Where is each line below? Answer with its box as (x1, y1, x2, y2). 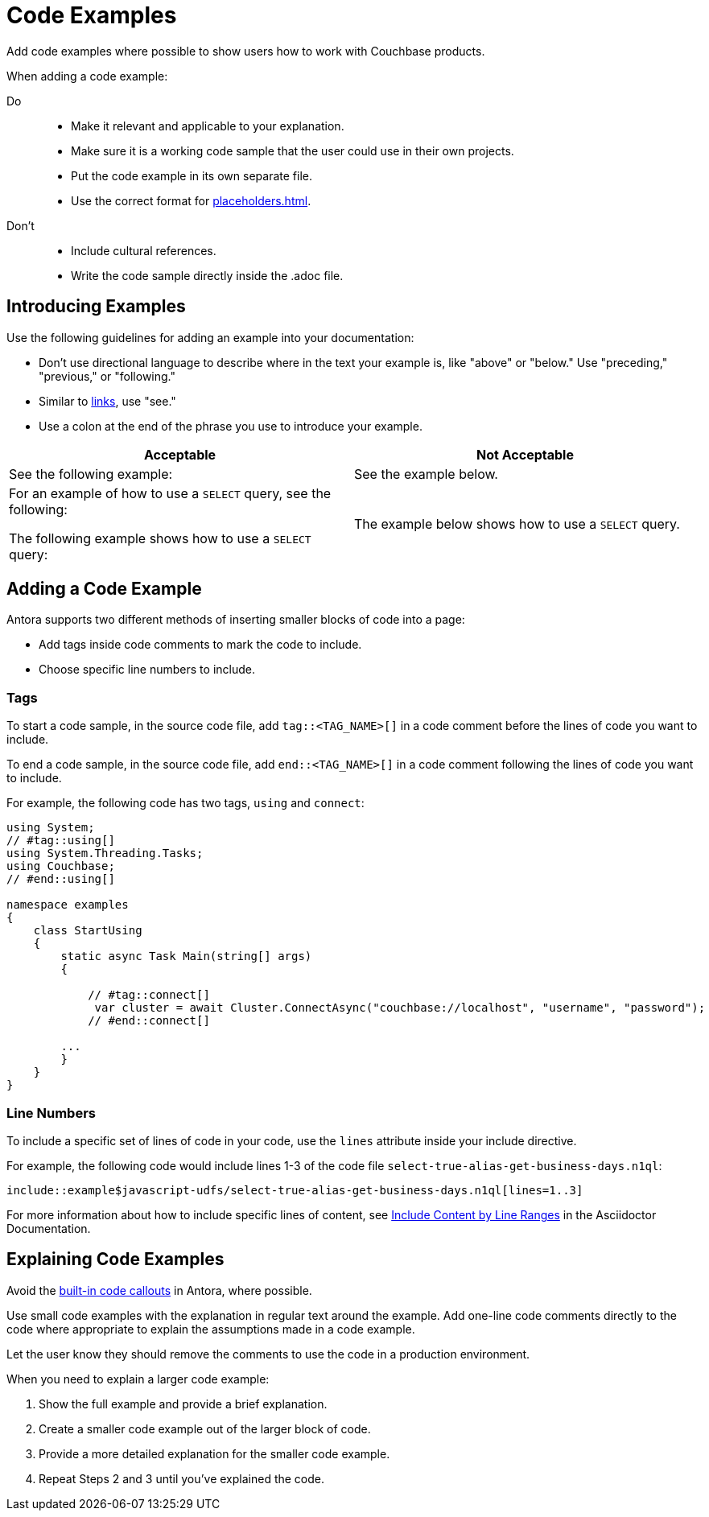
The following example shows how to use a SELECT (9, 530, 311, 546)
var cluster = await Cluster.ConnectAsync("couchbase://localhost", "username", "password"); (94, 1001, 706, 1015)
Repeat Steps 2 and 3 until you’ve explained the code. (39, 1471, 325, 1486)
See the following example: (9, 465, 173, 482)
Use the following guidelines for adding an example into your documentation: (6, 330, 414, 344)
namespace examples (6, 898, 129, 912)
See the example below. (354, 465, 498, 482)
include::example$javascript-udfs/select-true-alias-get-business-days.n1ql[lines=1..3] (6, 1183, 583, 1197)
